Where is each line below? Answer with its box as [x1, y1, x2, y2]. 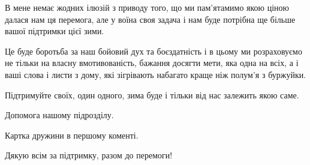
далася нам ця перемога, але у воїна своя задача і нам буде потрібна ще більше [5, 13, 296, 25]
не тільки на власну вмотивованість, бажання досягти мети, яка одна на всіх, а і [5, 56, 299, 69]
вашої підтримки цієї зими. [5, 25, 104, 37]
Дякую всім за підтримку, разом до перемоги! [5, 149, 173, 161]
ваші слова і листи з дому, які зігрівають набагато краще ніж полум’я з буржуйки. [5, 68, 306, 80]
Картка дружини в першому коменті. [5, 128, 139, 141]
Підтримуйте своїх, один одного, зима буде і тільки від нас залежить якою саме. [5, 88, 299, 101]
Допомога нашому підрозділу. [5, 109, 114, 121]
